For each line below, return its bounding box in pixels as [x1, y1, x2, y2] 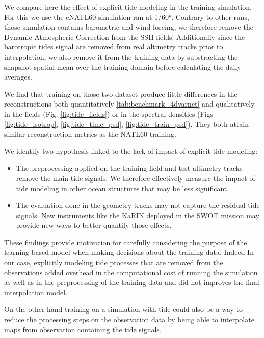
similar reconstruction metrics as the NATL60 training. [4, 128, 176, 139]
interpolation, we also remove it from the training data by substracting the [4, 51, 238, 62]
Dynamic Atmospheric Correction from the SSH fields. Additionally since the [4, 31, 245, 42]
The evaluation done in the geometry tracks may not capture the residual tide [16, 200, 260, 211]
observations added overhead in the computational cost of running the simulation [4, 267, 258, 277]
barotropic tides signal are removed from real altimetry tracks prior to [4, 41, 223, 52]
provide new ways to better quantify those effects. [16, 220, 172, 230]
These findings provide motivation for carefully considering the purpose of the [4, 237, 247, 247]
